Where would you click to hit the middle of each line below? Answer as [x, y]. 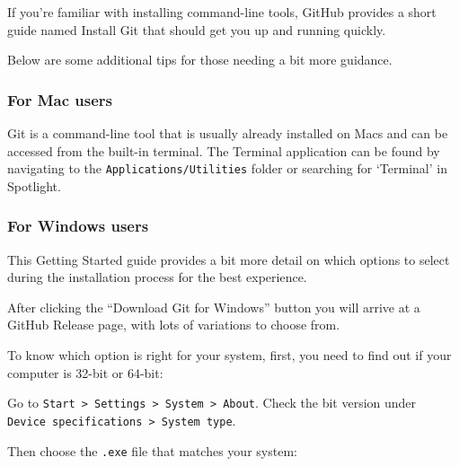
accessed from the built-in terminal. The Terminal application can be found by [224, 150]
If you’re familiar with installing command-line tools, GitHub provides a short [222, 12]
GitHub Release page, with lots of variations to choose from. [174, 325]
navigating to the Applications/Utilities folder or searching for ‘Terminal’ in [227, 168]
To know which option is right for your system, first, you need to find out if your [229, 355]
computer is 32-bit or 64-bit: [85, 372]
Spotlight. [34, 185]
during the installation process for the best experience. [157, 277]
